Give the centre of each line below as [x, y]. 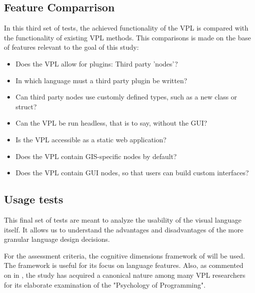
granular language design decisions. [57, 239]
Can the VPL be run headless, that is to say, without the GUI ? [111, 123]
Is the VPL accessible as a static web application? [91, 139]
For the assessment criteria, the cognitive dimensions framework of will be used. [125, 255]
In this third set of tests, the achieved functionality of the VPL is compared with [126, 28]
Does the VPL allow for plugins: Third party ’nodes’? [97, 63]
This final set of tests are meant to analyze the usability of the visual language [123, 219]
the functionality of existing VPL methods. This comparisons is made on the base [127, 37]
